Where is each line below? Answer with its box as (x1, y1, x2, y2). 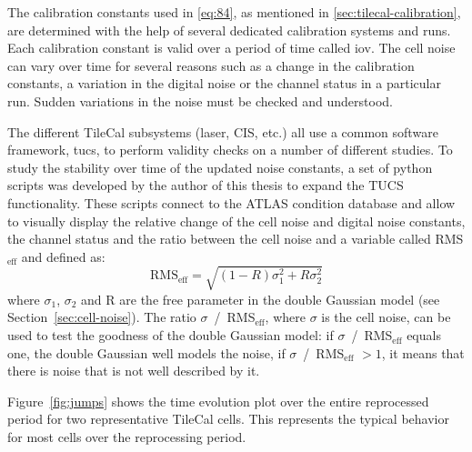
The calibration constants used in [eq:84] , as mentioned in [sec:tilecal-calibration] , (7, 3, 461, 21)
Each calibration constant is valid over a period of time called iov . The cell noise (7, 38, 456, 57)
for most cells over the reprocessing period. (7, 427, 246, 447)
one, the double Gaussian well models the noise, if (7, 343, 286, 362)
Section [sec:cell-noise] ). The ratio (7, 307, 196, 326)
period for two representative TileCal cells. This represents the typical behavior (7, 409, 449, 428)
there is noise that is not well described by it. (7, 361, 260, 380)
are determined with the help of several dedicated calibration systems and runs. (7, 20, 451, 39)
